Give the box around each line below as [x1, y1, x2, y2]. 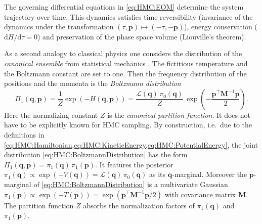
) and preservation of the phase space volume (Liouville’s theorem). [37, 31, 246, 41]
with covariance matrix [164, 189, 236, 199]
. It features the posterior [95, 159, 173, 169]
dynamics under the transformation [4, 21, 114, 32]
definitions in [4, 129, 45, 140]
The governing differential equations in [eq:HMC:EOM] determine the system [4, 2, 244, 12]
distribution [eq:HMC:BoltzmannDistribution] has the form [4, 149, 188, 160]
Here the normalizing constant [4, 109, 98, 120]
